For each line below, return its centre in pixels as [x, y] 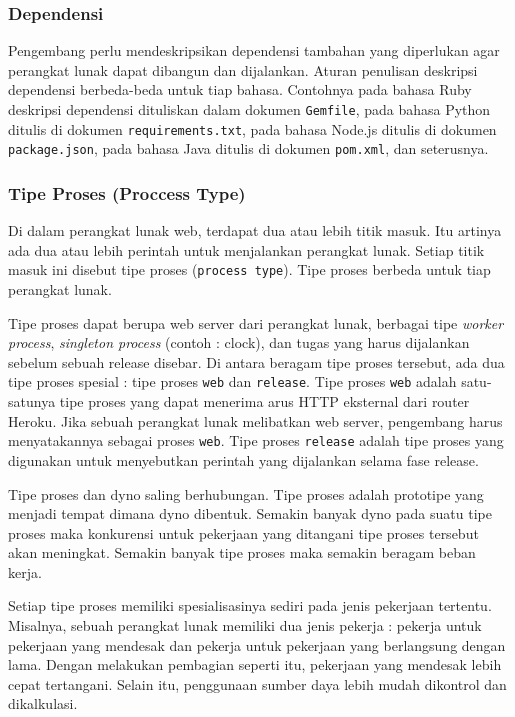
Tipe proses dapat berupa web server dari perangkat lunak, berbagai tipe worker [256, 322]
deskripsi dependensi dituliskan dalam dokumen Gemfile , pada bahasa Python [249, 109]
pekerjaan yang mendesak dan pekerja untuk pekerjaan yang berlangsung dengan [257, 644]
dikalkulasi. [43, 703]
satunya [32, 401]
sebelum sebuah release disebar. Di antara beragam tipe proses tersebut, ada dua [256, 361]
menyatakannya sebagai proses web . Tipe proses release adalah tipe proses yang [256, 440]
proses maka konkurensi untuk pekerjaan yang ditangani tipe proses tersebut [243, 532]
